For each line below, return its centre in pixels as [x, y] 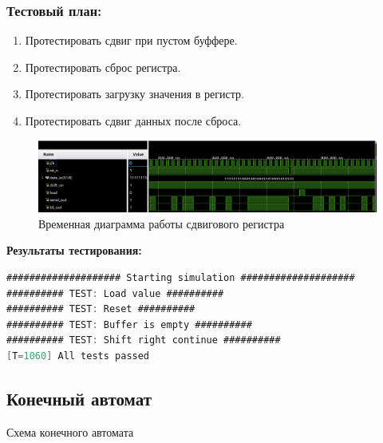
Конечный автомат [79, 398]
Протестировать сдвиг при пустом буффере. [131, 40]
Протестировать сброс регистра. [103, 67]
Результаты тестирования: [74, 250]
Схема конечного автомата [70, 431]
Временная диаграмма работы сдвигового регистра [162, 223]
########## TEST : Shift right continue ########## [144, 340]
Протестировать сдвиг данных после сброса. [133, 121]
